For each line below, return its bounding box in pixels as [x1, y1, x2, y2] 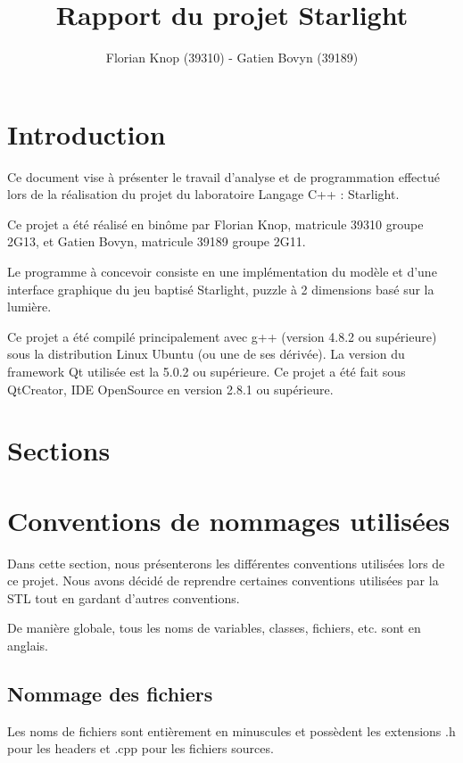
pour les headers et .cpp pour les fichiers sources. [7, 739, 274, 758]
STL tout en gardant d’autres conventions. [7, 588, 240, 607]
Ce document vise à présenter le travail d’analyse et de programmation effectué [7, 167, 440, 186]
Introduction [7, 115, 166, 152]
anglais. [7, 636, 48, 655]
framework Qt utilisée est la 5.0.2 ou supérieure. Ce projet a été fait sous [7, 362, 406, 380]
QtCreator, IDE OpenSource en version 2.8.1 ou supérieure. [7, 379, 334, 398]
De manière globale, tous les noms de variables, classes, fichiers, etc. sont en [7, 618, 421, 637]
